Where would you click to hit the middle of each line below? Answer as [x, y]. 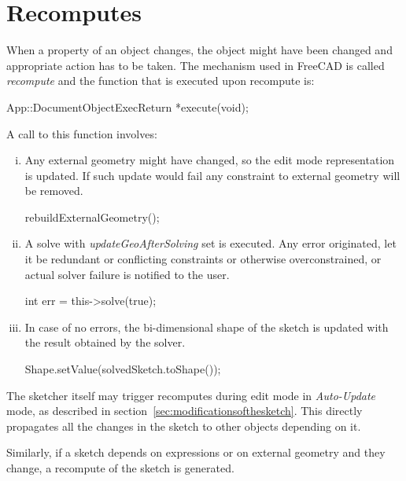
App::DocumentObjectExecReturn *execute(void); [127, 106]
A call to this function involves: [82, 133]
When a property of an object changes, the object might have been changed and [199, 50]
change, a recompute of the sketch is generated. [120, 468]
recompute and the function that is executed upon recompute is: [161, 81]
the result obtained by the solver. [105, 342]
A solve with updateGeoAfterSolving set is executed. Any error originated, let [210, 243]
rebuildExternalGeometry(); [92, 217]
